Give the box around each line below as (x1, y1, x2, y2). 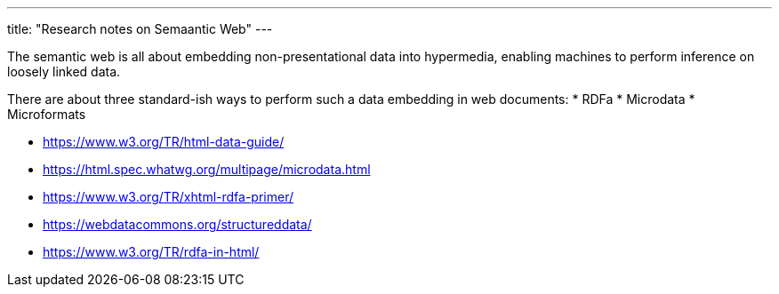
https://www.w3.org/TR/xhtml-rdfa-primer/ (43, 189, 293, 204)
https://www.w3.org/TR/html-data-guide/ (43, 134, 285, 149)
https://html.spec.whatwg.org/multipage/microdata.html (43, 162, 371, 177)
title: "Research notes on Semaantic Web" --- (7, 21, 273, 36)
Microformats (7, 107, 86, 122)
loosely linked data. (7, 64, 121, 79)
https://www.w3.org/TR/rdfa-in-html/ (43, 244, 260, 259)
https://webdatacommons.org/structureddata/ (43, 217, 312, 232)
